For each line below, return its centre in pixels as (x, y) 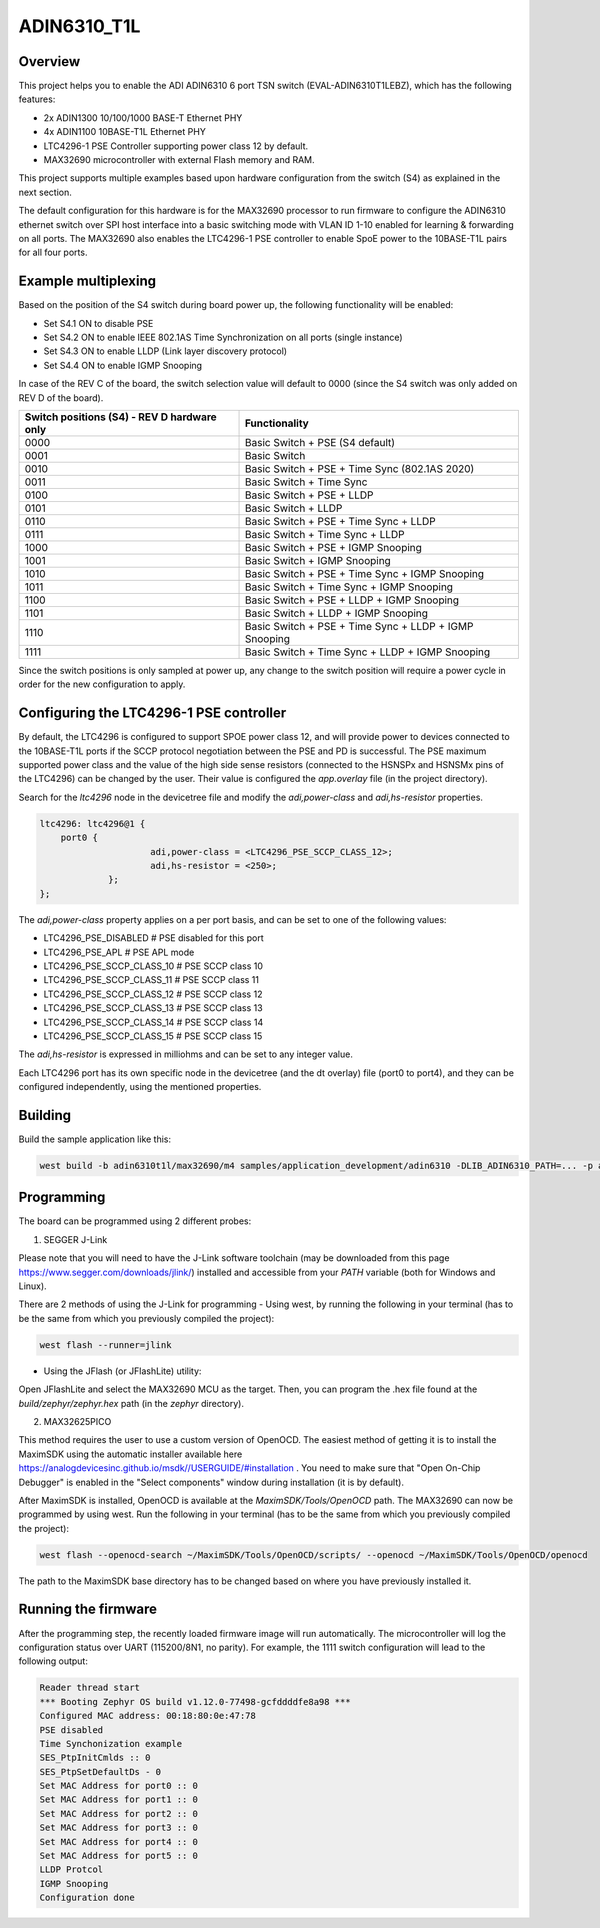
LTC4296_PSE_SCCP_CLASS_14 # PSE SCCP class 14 (153, 1022)
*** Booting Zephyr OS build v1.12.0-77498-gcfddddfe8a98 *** (195, 1701)
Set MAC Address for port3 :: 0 (119, 1828)
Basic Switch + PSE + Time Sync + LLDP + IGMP (359, 626)
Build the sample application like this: (95, 1139)
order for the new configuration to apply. (102, 684)
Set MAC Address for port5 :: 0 (119, 1856)
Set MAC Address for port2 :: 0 (119, 1813)
